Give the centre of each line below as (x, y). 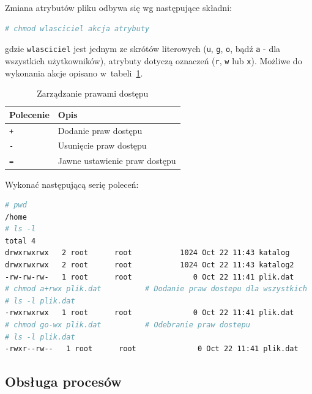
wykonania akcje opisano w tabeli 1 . (74, 72)
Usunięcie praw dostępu (102, 145)
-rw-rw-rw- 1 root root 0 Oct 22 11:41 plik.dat (150, 277)
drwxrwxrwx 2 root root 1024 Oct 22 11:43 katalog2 (150, 265)
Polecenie (29, 114)
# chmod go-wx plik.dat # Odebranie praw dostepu (128, 325)
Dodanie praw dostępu (100, 130)
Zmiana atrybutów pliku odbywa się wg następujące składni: (118, 7)
